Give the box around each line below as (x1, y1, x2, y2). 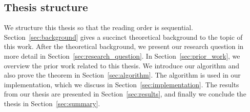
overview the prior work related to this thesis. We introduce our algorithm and (4, 60, 240, 70)
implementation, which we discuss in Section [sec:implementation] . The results (4, 79, 239, 89)
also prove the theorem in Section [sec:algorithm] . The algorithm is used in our (4, 70, 241, 80)
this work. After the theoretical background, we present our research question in (4, 41, 244, 51)
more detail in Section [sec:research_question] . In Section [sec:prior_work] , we (4, 50, 240, 61)
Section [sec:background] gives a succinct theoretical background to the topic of (4, 32, 243, 42)
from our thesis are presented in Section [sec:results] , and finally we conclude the (4, 89, 247, 99)
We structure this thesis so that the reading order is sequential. (4, 22, 193, 32)
